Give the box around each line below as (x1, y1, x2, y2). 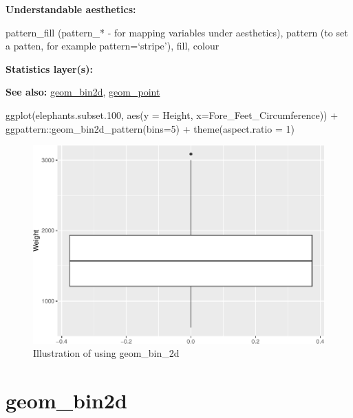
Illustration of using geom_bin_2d (33, 346, 180, 360)
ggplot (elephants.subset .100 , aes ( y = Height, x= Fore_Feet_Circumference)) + (6, 107, 339, 122)
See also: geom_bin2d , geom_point (6, 85, 160, 99)
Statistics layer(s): (6, 61, 93, 76)
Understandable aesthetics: (6, 2, 136, 16)
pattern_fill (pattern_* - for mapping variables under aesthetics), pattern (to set (6, 25, 348, 39)
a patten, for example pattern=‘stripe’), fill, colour (6, 38, 220, 53)
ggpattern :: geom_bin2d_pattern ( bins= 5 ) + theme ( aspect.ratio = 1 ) (6, 121, 295, 135)
